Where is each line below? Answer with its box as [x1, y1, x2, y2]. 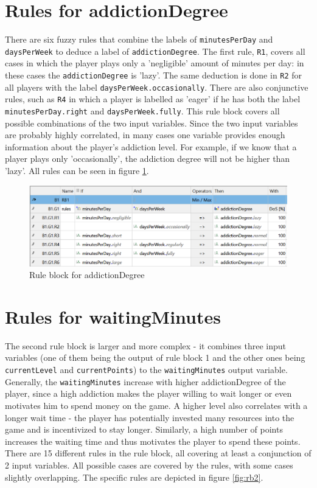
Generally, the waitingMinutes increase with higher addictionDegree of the [5, 375, 286, 388]
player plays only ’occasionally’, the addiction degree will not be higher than [5, 152, 290, 165]
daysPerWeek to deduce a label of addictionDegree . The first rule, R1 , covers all [5, 44, 305, 57]
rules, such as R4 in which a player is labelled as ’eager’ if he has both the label [5, 92, 301, 105]
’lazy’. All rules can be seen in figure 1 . [5, 164, 149, 177]
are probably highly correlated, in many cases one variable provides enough [5, 128, 285, 141]
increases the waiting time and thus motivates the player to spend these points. [5, 434, 301, 447]
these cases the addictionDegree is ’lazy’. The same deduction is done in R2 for [5, 69, 302, 82]
